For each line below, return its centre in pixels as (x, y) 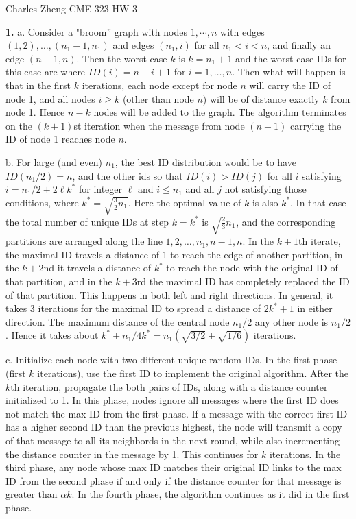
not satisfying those (265, 189)
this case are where (46, 72)
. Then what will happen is (289, 72)
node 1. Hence (35, 112)
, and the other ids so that (128, 175)
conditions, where (42, 202)
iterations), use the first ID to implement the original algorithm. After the (193, 373)
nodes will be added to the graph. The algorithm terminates (220, 112)
